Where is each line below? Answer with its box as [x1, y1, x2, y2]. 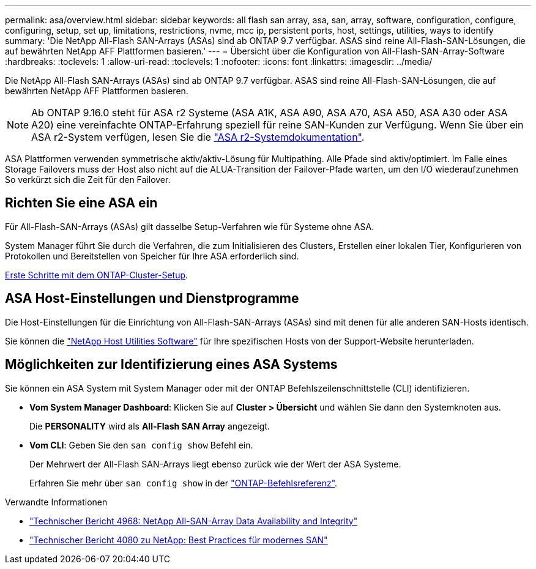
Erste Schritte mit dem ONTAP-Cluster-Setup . [5, 269, 188, 280]
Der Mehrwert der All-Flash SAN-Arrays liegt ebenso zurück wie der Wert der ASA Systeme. [29, 458, 401, 469]
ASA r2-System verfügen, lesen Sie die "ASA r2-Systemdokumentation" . [31, 131, 365, 143]
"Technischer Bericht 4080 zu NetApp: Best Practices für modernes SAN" [29, 534, 328, 545]
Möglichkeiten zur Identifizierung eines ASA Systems [5, 357, 338, 373]
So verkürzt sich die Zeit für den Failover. [5, 174, 171, 185]
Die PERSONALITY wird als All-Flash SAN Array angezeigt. [29, 420, 270, 431]
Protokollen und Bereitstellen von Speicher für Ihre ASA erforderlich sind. [5, 250, 299, 261]
